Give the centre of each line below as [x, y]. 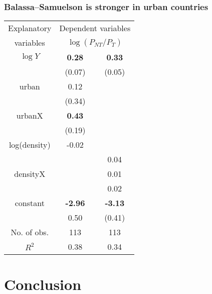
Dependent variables [95, 28]
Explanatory [30, 28]
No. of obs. [30, 232]
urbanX [30, 116]
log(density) [30, 145]
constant [30, 203]
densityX [30, 174]
